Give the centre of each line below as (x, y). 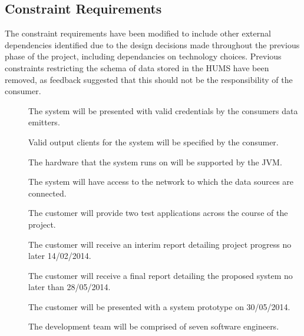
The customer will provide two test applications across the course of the (158, 213)
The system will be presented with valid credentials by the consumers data (163, 110)
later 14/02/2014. (60, 256)
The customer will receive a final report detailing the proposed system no (161, 275)
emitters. (44, 122)
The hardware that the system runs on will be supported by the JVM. (155, 162)
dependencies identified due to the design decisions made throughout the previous (152, 44)
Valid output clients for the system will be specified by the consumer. (153, 142)
